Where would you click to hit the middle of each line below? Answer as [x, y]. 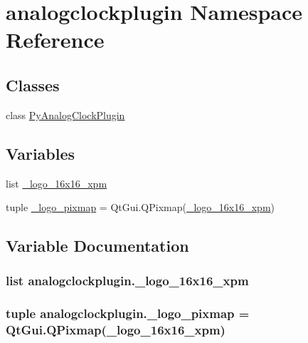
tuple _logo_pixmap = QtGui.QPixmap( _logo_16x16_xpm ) [140, 207]
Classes [33, 85]
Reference [55, 40]
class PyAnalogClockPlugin [65, 114]
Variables [41, 153]
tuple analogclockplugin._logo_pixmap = [128, 313]
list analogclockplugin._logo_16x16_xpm [127, 281]
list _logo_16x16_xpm [57, 183]
